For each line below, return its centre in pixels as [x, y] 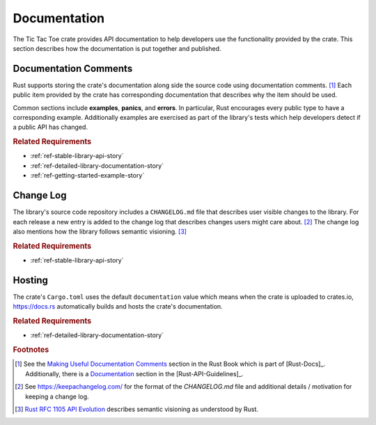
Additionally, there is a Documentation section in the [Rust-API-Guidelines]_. [134, 373]
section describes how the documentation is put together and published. [117, 48]
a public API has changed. [50, 127]
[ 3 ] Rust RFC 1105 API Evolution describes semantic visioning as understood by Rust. [137, 409]
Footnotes [31, 350]
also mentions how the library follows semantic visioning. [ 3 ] [100, 231]
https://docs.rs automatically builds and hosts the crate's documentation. [118, 307]
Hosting [31, 280]
